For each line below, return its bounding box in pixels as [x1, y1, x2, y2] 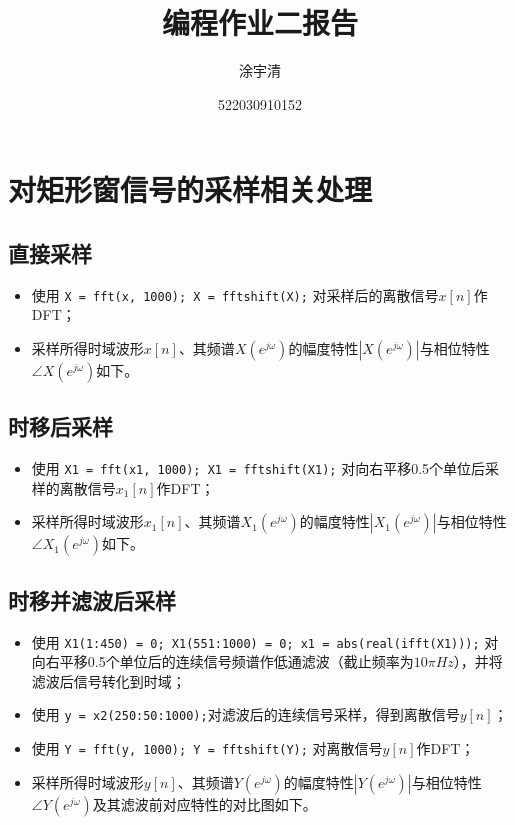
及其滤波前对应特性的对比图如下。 [92, 793, 317, 814]
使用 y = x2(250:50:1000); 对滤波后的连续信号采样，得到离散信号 [31, 704, 460, 725]
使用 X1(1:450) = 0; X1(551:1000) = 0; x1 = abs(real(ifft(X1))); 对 [31, 631, 499, 652]
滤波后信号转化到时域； [31, 670, 186, 691]
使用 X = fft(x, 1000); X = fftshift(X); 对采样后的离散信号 [31, 284, 439, 305]
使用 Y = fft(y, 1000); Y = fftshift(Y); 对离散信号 [31, 738, 383, 759]
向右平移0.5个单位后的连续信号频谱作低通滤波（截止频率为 [31, 651, 414, 672]
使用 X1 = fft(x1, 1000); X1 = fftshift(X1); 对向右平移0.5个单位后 [31, 458, 486, 479]
